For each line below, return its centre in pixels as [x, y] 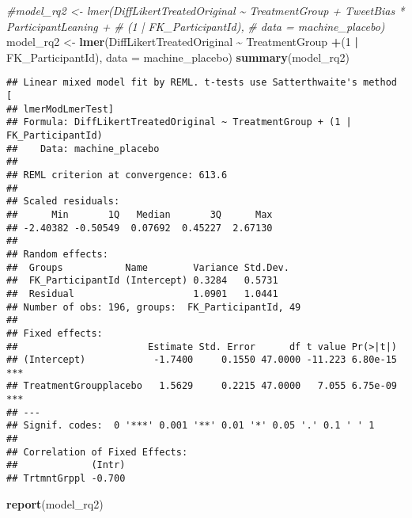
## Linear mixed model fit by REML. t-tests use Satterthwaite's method [202, 83]
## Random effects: [57, 254]
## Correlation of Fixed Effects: [97, 452]
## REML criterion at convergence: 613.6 [117, 175]
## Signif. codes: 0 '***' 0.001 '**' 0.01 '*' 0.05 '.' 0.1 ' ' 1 [191, 426]
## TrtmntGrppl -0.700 [66, 479]
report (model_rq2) [55, 503]
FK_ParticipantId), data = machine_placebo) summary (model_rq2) [178, 57]
